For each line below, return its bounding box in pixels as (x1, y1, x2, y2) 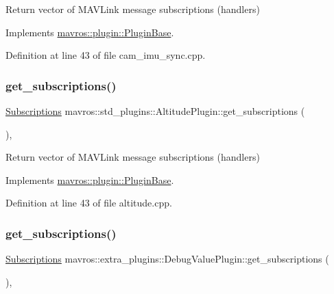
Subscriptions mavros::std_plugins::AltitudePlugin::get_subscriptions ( (5, 104, 305, 118)
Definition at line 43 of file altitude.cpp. (5, 196, 172, 210)
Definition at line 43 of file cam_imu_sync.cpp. (5, 48, 206, 62)
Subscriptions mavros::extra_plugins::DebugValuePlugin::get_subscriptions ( (5, 252, 329, 266)
